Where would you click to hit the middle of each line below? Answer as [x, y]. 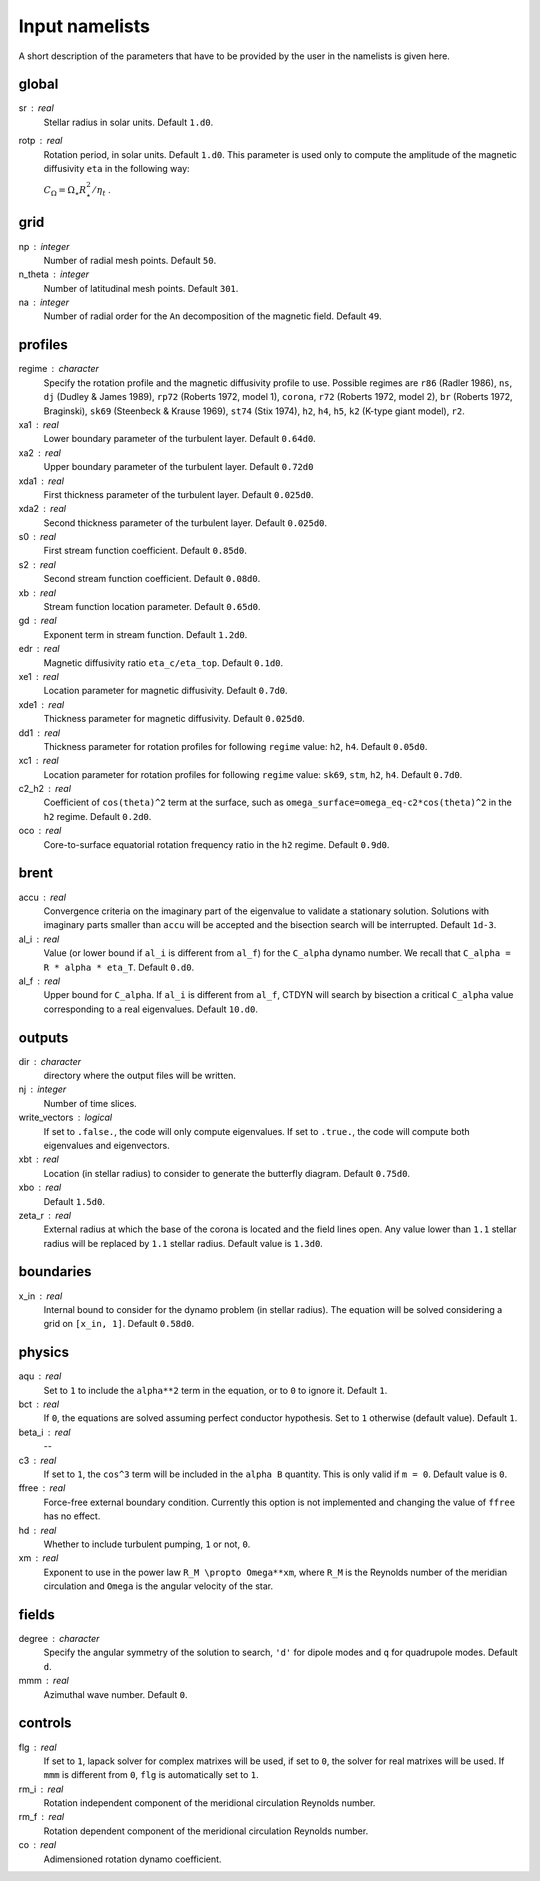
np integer [44, 246]
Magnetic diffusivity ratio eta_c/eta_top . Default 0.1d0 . [163, 662]
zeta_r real [45, 1215]
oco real [40, 831]
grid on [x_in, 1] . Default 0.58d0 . [119, 1324]
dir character [50, 1061]
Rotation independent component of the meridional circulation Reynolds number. [209, 1803]
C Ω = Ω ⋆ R [65, 191]
